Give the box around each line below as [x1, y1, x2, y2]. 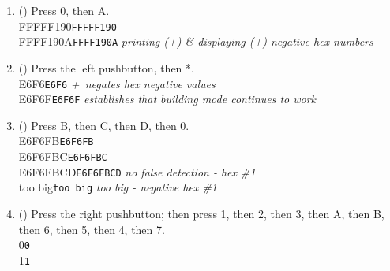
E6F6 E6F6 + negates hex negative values [18, 75, 216, 91]
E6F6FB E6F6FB [18, 132, 94, 149]
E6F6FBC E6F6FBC [18, 148, 107, 165]
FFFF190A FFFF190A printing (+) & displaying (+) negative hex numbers [18, 33, 373, 50]
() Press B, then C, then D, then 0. [18, 117, 189, 133]
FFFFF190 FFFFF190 [18, 17, 117, 34]
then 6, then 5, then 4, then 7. [18, 221, 165, 237]
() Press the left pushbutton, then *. [18, 59, 194, 76]
